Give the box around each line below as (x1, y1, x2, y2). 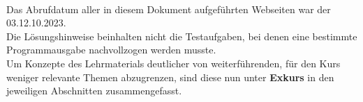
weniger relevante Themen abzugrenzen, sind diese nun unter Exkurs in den (6, 69, 334, 84)
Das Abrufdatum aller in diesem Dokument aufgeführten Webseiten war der (6, 1, 331, 16)
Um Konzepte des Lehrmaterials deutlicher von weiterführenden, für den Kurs (6, 56, 341, 70)
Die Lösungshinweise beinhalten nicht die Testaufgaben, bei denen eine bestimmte (6, 28, 357, 43)
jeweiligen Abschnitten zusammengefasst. (6, 83, 182, 98)
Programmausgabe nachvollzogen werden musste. (6, 42, 216, 57)
